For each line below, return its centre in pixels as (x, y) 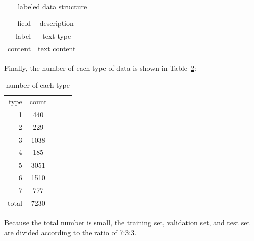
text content (57, 48)
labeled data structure (53, 6)
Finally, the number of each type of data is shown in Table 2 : (100, 68)
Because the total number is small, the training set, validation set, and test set (127, 222)
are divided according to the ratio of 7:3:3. (70, 232)
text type (57, 35)
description (57, 23)
